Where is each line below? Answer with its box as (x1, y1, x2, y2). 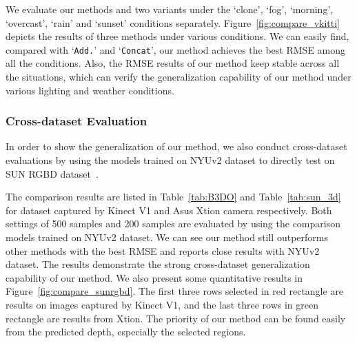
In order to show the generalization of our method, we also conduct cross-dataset (6, 139, 347, 154)
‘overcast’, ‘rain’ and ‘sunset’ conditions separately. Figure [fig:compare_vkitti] (6, 15, 340, 30)
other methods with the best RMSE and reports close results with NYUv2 (6, 243, 320, 258)
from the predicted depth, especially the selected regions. (6, 324, 246, 339)
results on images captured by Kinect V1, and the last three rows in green (6, 297, 318, 311)
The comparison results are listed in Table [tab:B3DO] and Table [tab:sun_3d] (6, 189, 341, 204)
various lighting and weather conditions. (6, 83, 174, 97)
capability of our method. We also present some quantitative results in (6, 270, 303, 284)
